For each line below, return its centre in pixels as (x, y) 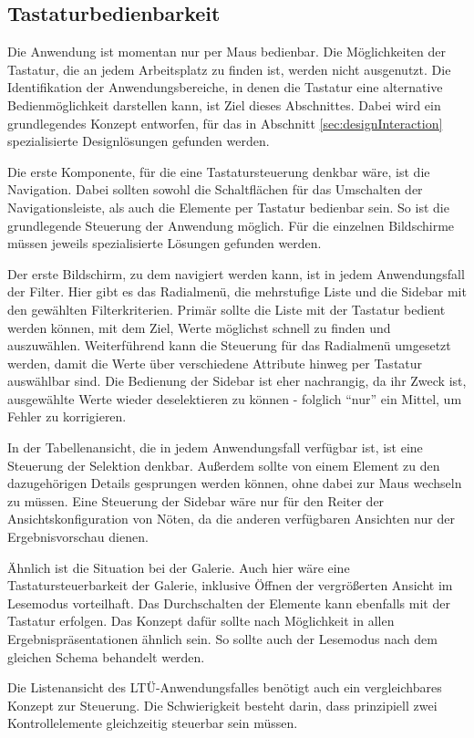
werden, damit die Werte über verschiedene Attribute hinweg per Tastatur (215, 363)
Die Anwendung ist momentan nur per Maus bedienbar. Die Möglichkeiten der (227, 52)
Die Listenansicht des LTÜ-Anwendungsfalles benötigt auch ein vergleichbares (225, 687)
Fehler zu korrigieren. (67, 416)
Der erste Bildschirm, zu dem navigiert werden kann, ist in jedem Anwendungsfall (236, 273)
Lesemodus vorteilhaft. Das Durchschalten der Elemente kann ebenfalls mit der (229, 603)
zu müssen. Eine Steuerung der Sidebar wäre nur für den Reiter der (196, 500)
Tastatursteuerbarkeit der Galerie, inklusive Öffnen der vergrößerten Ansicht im (230, 585)
